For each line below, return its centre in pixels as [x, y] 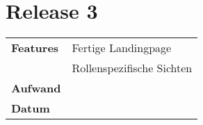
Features [35, 48]
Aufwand [36, 88]
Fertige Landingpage [122, 48]
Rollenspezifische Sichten [132, 68]
